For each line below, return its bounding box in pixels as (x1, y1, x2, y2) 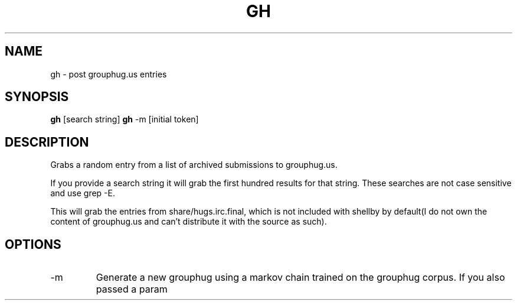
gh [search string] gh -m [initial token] (50, 114, 199, 125)
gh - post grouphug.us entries (50, 69, 167, 79)
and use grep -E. (50, 188, 115, 199)
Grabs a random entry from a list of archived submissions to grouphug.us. (50, 160, 338, 170)
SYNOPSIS (5, 89, 69, 105)
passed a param (96, 283, 168, 296)
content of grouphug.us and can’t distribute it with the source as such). (50, 216, 327, 227)
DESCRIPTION (5, 134, 89, 150)
